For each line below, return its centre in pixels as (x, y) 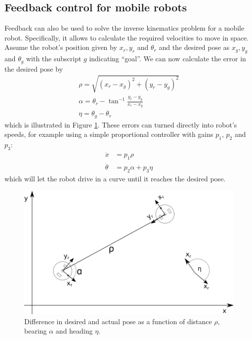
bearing (36, 331)
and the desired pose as (194, 47)
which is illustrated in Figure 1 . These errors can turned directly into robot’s (121, 124)
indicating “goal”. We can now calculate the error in (168, 59)
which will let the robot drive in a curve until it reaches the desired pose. (115, 179)
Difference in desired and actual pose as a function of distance (118, 321)
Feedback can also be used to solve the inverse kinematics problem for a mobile (125, 28)
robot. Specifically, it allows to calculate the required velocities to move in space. (127, 37)
